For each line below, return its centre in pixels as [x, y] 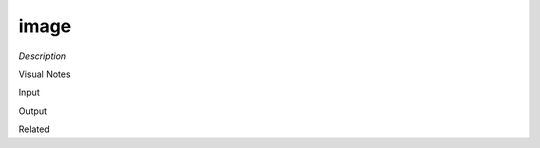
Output [32, 111]
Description [42, 56]
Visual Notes [44, 74]
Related [34, 129]
